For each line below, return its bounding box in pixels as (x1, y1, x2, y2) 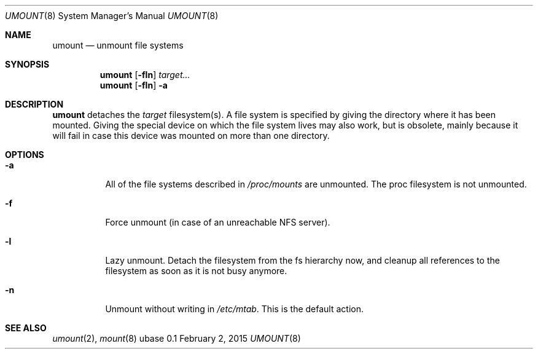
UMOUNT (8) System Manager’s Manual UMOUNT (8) (5, 10, 219, 21)
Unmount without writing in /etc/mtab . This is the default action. (105, 304, 364, 314)
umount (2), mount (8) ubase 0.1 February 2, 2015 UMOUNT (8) (52, 333, 301, 344)
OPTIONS (5, 149, 44, 160)
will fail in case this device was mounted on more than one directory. (52, 130, 330, 141)
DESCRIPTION (5, 99, 64, 109)
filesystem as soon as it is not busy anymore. (105, 265, 287, 276)
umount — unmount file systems (52, 40, 184, 50)
